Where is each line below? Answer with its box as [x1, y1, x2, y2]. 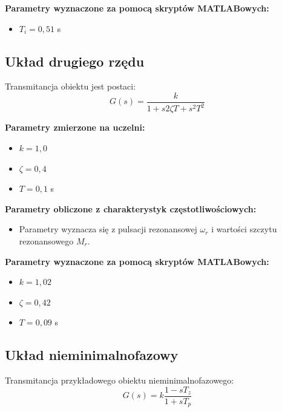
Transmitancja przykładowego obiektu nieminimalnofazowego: [5, 374, 234, 387]
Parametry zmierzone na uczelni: [5, 121, 145, 134]
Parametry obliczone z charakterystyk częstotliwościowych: [5, 202, 257, 215]
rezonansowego [19, 234, 74, 247]
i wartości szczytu [211, 223, 277, 235]
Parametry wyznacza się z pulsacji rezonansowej [19, 223, 197, 235]
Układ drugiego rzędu [5, 51, 145, 70]
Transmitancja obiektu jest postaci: [5, 80, 136, 93]
